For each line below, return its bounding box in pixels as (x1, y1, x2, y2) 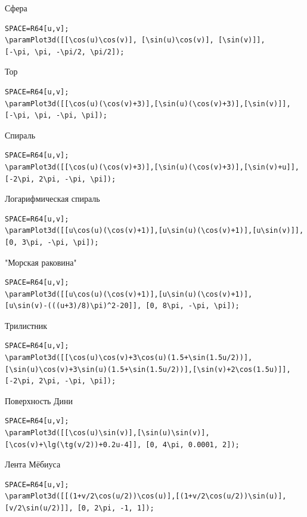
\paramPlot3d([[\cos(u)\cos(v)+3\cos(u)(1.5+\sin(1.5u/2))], (5, 353, 253, 362)
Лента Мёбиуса (5, 458, 61, 470)
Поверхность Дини (5, 394, 73, 407)
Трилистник (5, 319, 48, 331)
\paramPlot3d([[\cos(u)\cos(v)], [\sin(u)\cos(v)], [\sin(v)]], (5, 36, 265, 45)
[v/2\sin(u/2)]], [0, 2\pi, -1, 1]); (5, 504, 154, 512)
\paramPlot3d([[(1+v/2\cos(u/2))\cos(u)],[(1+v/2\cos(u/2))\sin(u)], (5, 492, 287, 501)
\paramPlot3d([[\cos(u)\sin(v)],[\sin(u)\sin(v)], (5, 429, 210, 438)
